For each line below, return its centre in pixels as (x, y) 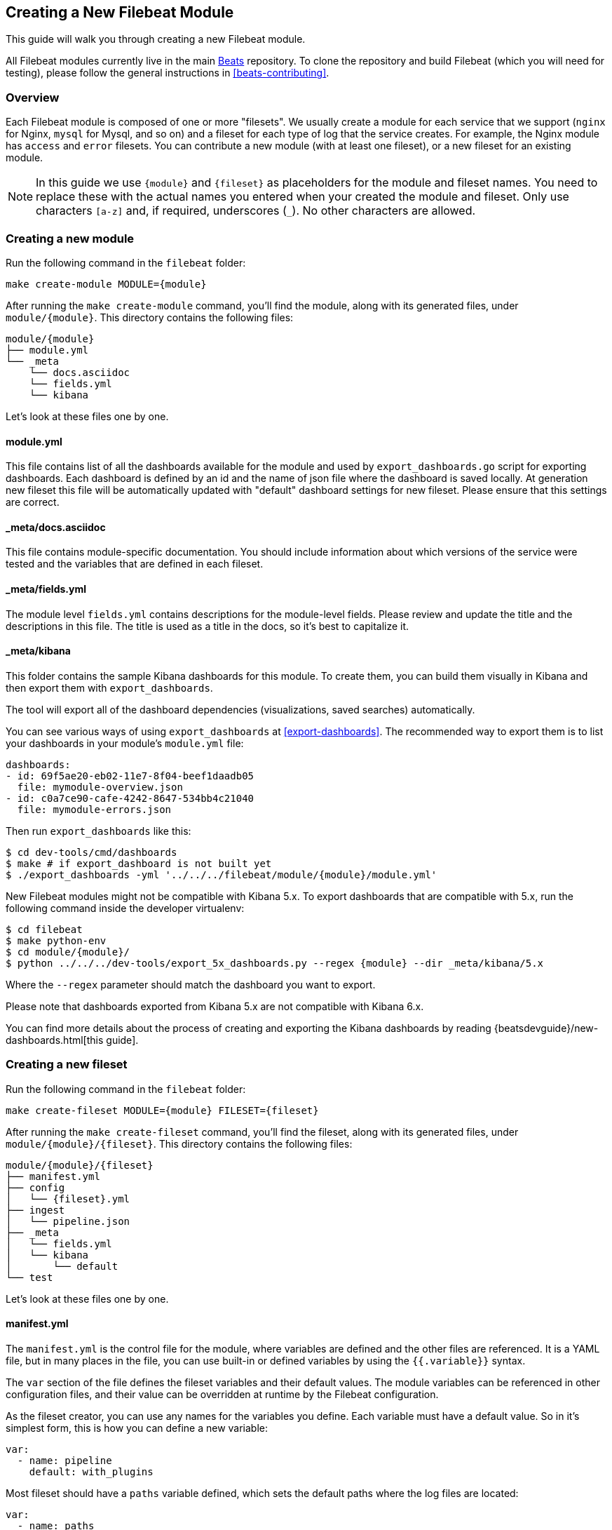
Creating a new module (70, 238)
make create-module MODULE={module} (106, 284)
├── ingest (35, 1210)
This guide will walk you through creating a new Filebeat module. (156, 39)
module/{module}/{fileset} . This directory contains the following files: (179, 1143)
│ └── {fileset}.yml (68, 1199)
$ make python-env (56, 940)
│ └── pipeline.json (68, 1221)
